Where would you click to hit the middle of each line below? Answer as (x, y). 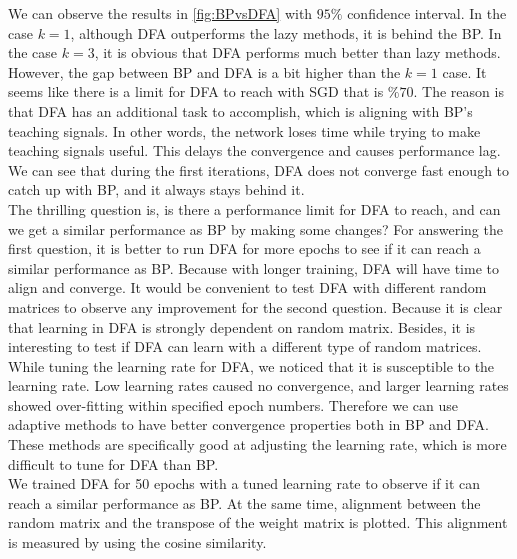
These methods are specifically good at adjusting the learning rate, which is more (257, 444)
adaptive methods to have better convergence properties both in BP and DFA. (248, 424)
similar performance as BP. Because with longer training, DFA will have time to (253, 267)
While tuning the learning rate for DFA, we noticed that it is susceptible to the (251, 365)
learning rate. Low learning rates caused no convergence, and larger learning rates (258, 385)
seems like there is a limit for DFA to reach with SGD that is (196, 91)
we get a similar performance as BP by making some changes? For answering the (255, 228)
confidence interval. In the (427, 13)
